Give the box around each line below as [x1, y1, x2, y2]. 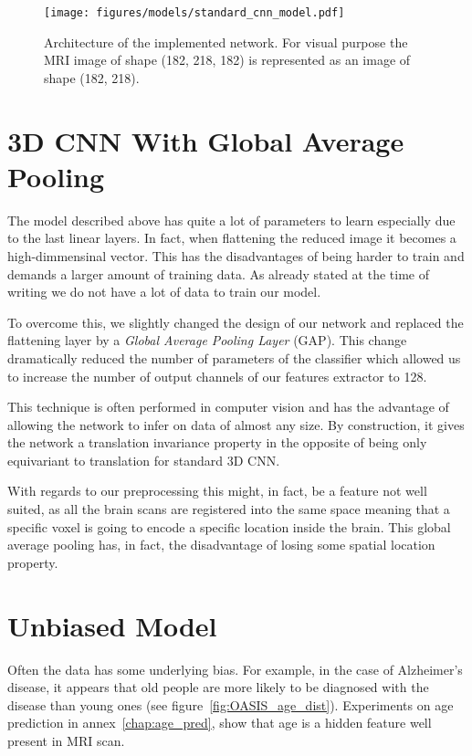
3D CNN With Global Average [7, 121, 404, 159]
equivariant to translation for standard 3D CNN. [7, 450, 280, 469]
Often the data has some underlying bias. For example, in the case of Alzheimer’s [7, 659, 463, 678]
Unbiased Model [7, 606, 217, 644]
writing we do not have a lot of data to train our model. [7, 282, 321, 301]
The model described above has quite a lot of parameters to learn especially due [7, 210, 456, 229]
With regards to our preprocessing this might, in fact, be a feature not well [7, 481, 427, 500]
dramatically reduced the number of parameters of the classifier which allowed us [7, 348, 461, 367]
